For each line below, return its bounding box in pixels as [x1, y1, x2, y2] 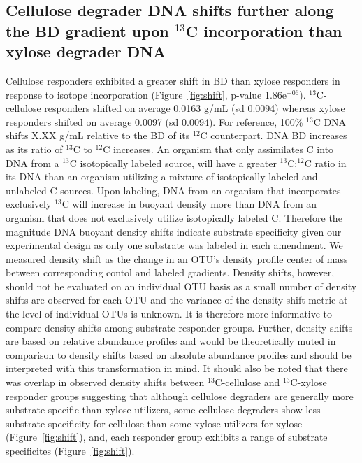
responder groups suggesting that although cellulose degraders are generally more [6, 388, 354, 403]
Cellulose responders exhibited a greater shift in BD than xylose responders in [6, 73, 340, 87]
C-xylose [290, 375, 327, 390]
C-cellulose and [215, 375, 280, 390]
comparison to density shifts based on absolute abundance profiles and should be [6, 347, 352, 362]
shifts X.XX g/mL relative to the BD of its [6, 128, 190, 143]
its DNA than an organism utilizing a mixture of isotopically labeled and [6, 169, 318, 184]
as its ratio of [6, 141, 63, 156]
